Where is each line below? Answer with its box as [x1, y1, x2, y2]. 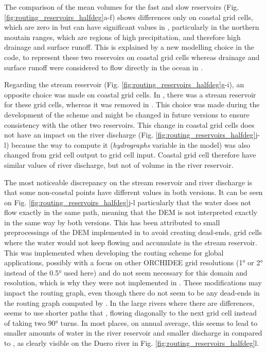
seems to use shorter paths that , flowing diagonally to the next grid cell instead [4, 307, 257, 318]
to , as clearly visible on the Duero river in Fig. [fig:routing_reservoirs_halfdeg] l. [4, 338, 259, 348]
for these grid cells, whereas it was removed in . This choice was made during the [4, 99, 260, 110]
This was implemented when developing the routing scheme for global [4, 247, 224, 258]
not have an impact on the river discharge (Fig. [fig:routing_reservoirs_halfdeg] [4, 129, 256, 140]
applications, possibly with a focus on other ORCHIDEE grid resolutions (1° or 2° [4, 257, 263, 268]
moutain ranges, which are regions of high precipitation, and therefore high [4, 31, 241, 42]
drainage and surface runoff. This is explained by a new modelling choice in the [4, 42, 255, 52]
